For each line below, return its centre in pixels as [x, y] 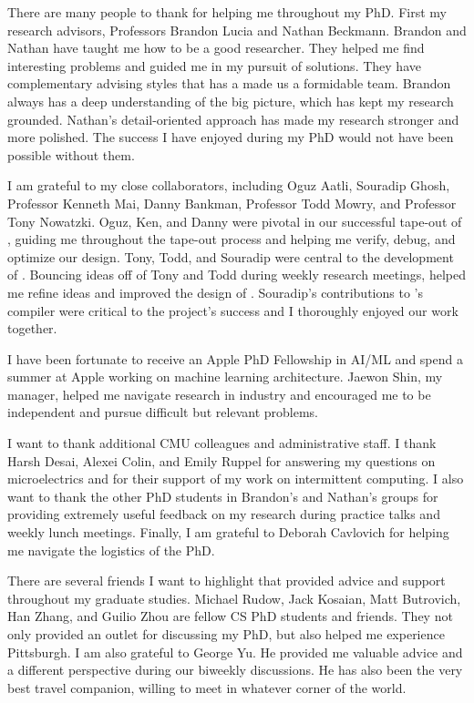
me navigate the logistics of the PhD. [111, 550]
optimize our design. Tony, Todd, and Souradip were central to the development [231, 256]
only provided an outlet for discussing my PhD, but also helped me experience [226, 634]
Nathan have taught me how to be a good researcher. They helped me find [216, 48]
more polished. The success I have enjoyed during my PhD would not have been [231, 137]
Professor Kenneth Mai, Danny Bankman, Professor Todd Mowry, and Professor [232, 203]
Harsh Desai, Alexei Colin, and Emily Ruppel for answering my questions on [222, 460]
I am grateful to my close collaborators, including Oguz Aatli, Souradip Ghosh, [229, 185]
